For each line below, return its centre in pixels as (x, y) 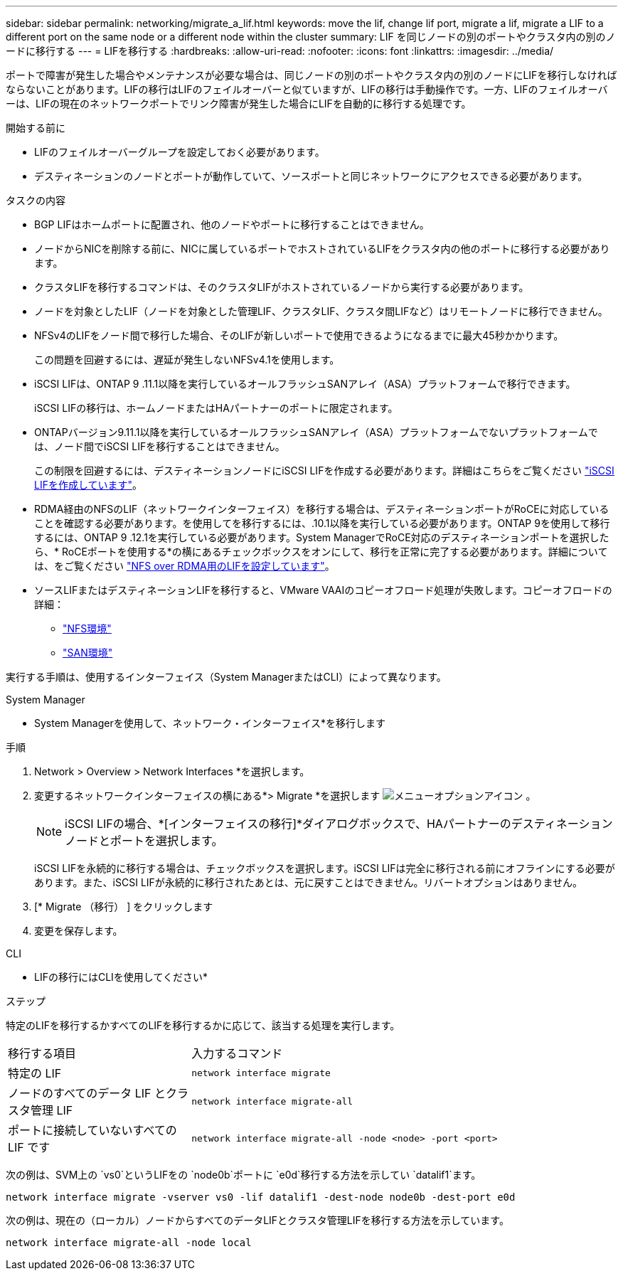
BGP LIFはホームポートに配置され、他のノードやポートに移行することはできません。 (232, 224)
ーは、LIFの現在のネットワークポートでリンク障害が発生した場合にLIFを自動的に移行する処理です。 (239, 103)
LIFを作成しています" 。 (89, 485)
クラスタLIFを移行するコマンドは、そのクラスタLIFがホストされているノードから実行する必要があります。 (282, 287)
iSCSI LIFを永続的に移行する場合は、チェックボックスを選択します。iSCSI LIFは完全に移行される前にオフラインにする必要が (325, 868)
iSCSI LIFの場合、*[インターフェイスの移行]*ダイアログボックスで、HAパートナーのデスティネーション (339, 824)
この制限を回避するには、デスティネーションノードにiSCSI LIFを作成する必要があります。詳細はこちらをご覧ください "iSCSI (324, 470)
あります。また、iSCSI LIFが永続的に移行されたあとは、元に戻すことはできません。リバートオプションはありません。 (308, 882)
